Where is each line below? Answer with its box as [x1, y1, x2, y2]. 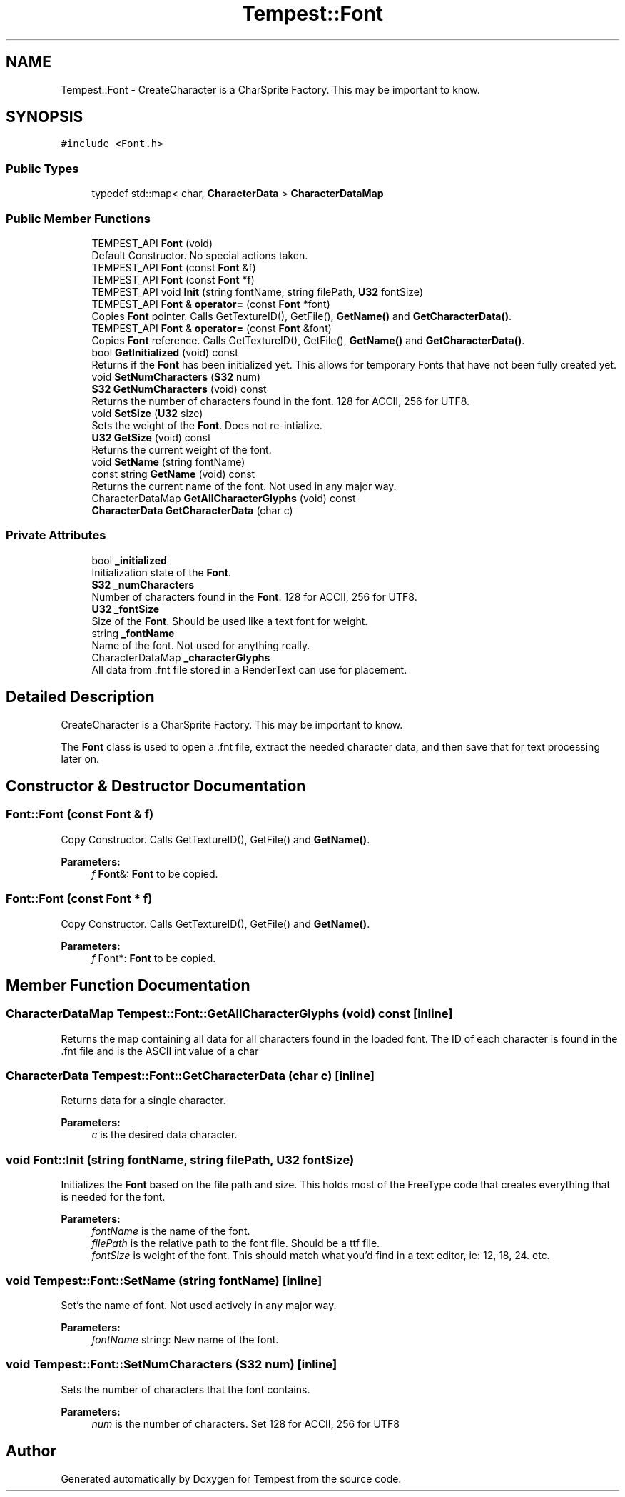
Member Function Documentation [6, 976, 250, 994]
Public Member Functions [6, 211, 151, 226]
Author [6, 1442, 56, 1461]
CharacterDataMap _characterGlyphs [91, 651, 270, 664]
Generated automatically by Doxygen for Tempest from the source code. [61, 1472, 402, 1485]
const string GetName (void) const [91, 467, 255, 480]
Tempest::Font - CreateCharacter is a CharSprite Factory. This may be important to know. [61, 83, 480, 96]
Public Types [6, 161, 79, 176]
